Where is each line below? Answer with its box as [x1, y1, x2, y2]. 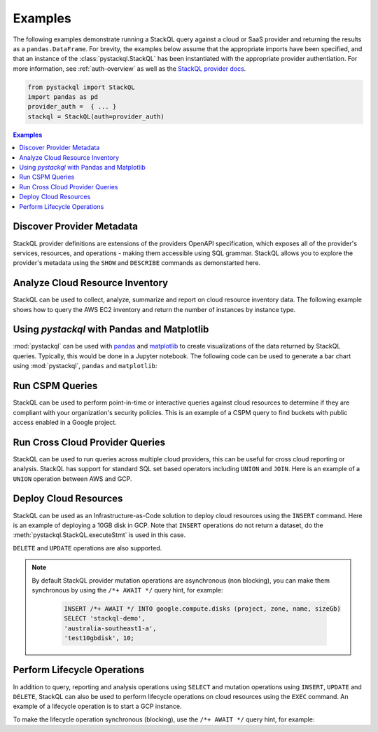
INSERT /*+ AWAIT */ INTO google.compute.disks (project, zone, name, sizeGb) [64, 604, 341, 613]
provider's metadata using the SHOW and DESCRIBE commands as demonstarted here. [13, 259, 260, 267]
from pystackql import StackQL [27, 83, 136, 91]
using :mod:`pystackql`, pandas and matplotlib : [13, 362, 157, 370]
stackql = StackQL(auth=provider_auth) [27, 112, 164, 121]
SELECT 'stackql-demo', [64, 614, 146, 623]
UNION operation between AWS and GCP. [13, 474, 132, 483]
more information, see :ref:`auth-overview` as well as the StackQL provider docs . [13, 64, 246, 73]
